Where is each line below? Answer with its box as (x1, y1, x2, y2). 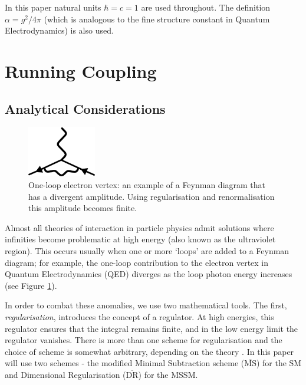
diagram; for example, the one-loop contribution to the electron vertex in (5, 256, 269, 268)
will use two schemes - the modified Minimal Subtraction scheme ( (5, 357, 245, 369)
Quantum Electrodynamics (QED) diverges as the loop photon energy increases (5, 268, 292, 280)
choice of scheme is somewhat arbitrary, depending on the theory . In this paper (5, 345, 294, 357)
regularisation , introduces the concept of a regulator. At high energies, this (5, 310, 274, 323)
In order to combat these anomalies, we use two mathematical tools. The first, (5, 299, 287, 311)
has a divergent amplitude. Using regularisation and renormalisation (28, 190, 275, 202)
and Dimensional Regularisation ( (5, 368, 126, 380)
